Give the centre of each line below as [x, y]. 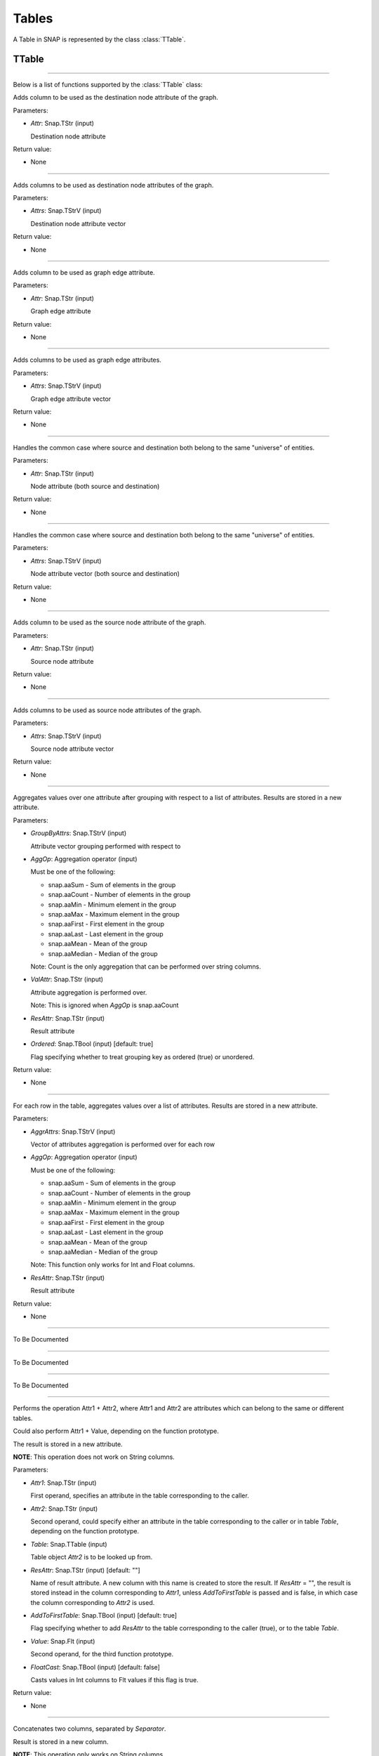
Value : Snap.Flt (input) [63, 1641]
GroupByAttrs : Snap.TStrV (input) [79, 833]
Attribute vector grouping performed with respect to [106, 846]
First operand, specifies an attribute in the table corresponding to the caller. [140, 1495]
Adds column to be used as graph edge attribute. [84, 273]
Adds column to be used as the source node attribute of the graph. [109, 622]
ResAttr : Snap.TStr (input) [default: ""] [85, 1570]
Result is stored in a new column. [61, 1741]
